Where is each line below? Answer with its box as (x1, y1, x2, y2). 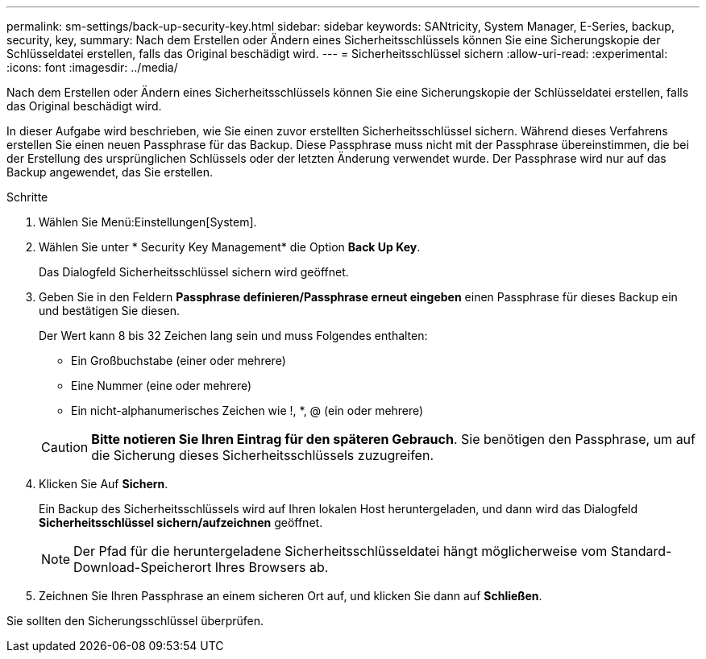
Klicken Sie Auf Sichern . (39, 477, 168, 491)
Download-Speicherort (73, 559, 212, 575)
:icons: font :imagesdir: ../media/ (6, 60, 178, 74)
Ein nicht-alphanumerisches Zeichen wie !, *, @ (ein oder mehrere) (71, 404, 424, 417)
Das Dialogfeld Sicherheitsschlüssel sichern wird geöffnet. (39, 265, 349, 279)
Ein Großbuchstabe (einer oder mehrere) (71, 354, 286, 367)
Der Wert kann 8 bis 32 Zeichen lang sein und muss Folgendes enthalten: (39, 329, 428, 342)
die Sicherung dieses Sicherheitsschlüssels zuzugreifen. (91, 447, 434, 463)
